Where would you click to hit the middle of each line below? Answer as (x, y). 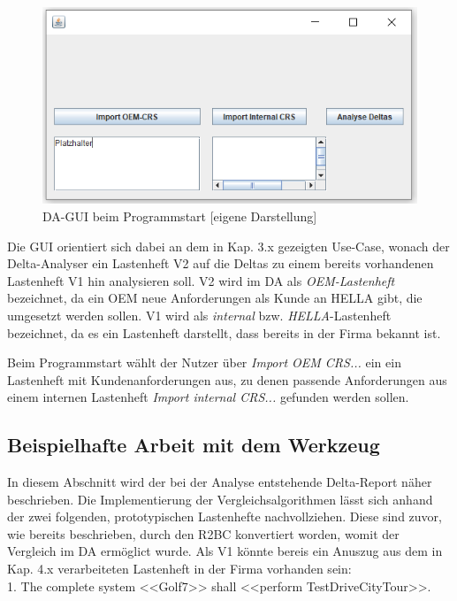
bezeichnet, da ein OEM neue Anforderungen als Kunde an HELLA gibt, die (215, 298)
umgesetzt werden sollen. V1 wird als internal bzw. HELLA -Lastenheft (199, 315)
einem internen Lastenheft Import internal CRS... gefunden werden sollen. (208, 397)
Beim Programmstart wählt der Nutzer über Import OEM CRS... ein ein (204, 362)
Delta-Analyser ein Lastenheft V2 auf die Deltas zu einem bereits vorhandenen (221, 263)
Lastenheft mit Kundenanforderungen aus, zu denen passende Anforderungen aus (227, 379)
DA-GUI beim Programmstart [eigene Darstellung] (180, 216)
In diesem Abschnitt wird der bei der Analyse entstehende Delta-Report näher (220, 482)
